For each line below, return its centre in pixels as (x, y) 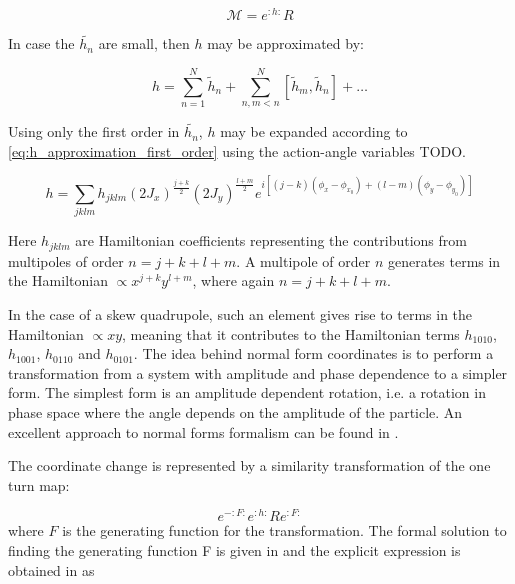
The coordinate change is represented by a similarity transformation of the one (249, 465)
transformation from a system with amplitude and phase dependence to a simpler (258, 372)
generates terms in (444, 260)
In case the (41, 43)
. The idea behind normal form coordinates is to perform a (313, 353)
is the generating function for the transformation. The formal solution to (284, 530)
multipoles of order (66, 260)
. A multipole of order (303, 260)
